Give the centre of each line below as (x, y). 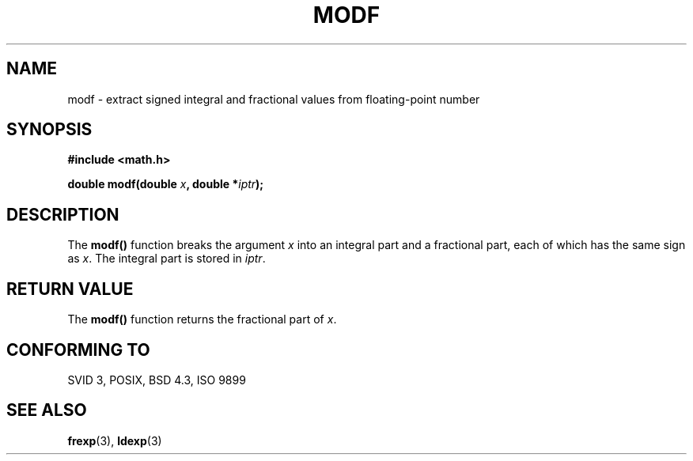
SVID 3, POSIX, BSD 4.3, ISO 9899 (157, 380)
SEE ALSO (47, 410)
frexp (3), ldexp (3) (115, 440)
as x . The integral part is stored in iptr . (167, 259)
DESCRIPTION (63, 214)
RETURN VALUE (70, 289)
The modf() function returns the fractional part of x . (202, 319)
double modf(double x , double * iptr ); (166, 184)
